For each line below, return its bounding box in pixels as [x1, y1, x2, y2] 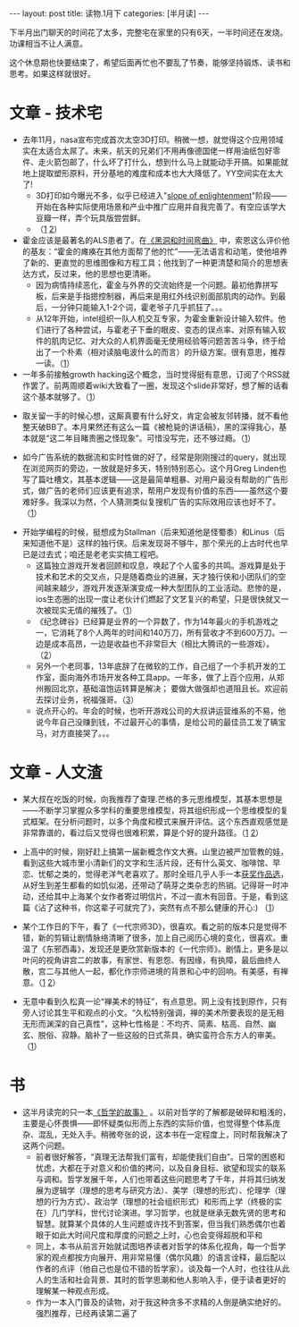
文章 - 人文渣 [9, 763, 103, 783]
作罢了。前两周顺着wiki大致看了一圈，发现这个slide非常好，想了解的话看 [21, 380, 289, 391]
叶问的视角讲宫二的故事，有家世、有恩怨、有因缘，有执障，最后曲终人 [21, 954, 281, 965]
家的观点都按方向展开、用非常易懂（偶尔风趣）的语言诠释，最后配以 [35, 1252, 287, 1263]
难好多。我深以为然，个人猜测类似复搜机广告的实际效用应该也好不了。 [21, 496, 281, 507]
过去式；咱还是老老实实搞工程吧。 [37, 548, 163, 560]
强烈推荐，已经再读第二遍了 [35, 1307, 138, 1318]
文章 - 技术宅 [9, 103, 103, 123]
